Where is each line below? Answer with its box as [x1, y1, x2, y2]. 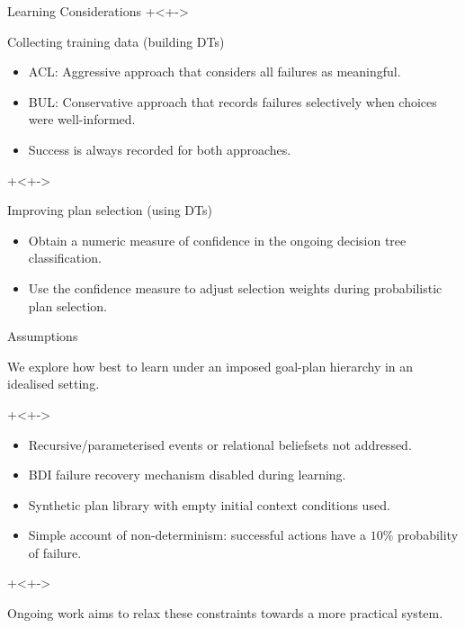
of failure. [28, 543, 82, 561]
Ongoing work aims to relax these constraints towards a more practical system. [7, 604, 443, 623]
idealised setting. [7, 374, 100, 393]
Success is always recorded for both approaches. [28, 139, 291, 158]
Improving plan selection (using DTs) [7, 201, 212, 220]
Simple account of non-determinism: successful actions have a [28, 525, 367, 544]
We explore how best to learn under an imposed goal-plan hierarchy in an [7, 356, 414, 375]
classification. [28, 248, 102, 267]
